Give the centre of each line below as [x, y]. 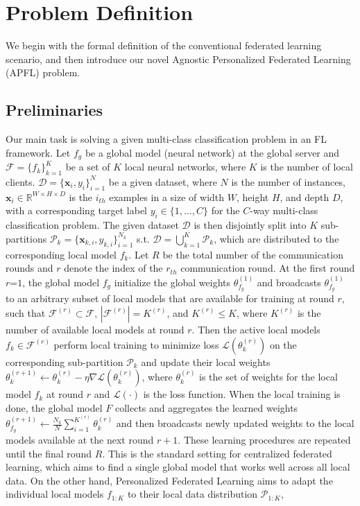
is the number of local [307, 167]
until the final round [49, 453]
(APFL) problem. [43, 72]
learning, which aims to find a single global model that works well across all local [178, 467]
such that [26, 312]
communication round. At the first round [268, 268]
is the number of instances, [288, 181]
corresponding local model [61, 254]
